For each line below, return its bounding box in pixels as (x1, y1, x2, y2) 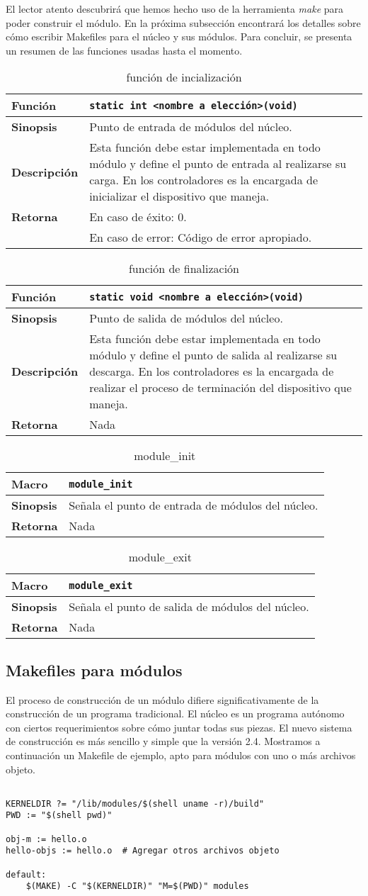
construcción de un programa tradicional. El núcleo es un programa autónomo (6, 706, 345, 721)
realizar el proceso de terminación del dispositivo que (89, 379, 352, 396)
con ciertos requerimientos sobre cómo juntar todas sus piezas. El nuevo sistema (6, 719, 352, 734)
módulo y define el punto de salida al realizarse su (89, 347, 338, 364)
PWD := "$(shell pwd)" (6, 810, 113, 821)
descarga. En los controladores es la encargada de (89, 363, 334, 380)
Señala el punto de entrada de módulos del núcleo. (69, 497, 318, 514)
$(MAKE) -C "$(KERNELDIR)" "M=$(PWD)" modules (25, 881, 249, 892)
